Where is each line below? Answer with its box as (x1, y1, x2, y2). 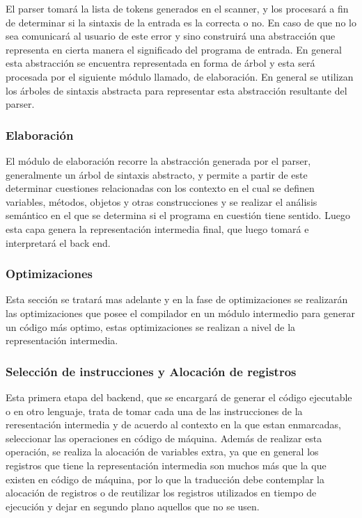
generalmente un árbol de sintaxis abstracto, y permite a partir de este (6, 167, 308, 181)
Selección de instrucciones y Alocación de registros (6, 362, 297, 380)
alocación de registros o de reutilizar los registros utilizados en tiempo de (6, 485, 317, 500)
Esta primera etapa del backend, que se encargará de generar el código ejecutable (6, 389, 352, 404)
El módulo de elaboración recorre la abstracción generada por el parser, (6, 153, 311, 168)
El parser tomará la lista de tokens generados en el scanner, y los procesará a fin (6, 1, 349, 15)
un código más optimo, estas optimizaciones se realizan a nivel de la (6, 319, 296, 334)
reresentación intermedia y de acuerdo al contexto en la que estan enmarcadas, (6, 417, 341, 432)
